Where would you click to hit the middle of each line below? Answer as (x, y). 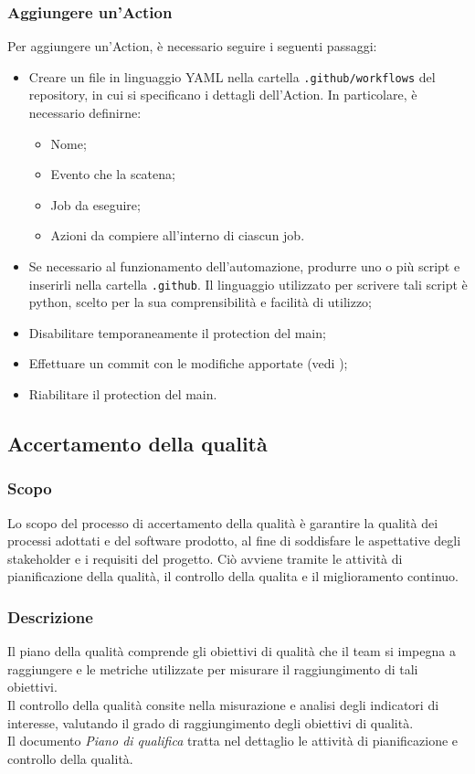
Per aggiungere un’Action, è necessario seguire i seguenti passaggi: (192, 46)
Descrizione (50, 616)
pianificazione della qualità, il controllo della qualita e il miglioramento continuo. (233, 576)
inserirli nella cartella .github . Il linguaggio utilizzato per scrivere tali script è (248, 284)
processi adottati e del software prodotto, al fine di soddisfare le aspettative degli (234, 541)
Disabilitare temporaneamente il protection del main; (177, 332)
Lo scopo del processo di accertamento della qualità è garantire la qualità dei (223, 522)
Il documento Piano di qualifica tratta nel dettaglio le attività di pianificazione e (233, 741)
